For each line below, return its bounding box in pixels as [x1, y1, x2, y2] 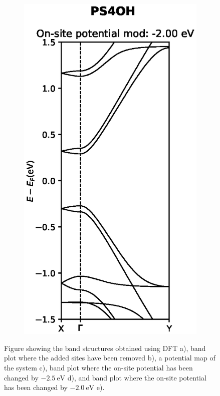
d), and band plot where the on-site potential [67, 372, 206, 382]
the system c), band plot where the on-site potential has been [4, 362, 193, 373]
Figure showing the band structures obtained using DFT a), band [4, 342, 206, 353]
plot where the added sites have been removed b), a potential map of [4, 352, 215, 363]
